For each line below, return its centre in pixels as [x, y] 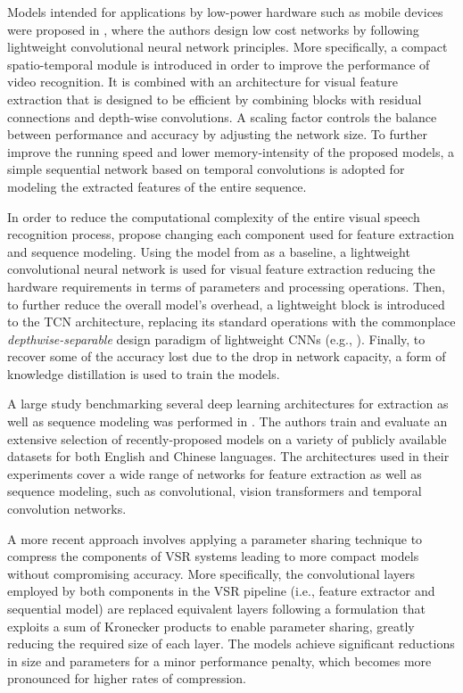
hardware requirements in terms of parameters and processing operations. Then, [226, 286]
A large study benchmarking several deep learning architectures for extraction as [228, 404]
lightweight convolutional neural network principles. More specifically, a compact [227, 47]
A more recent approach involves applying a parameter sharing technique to [215, 538]
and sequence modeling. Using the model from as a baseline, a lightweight [209, 251]
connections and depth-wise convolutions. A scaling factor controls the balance [222, 116]
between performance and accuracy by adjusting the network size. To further [217, 134]
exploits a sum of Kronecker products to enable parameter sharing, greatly [211, 626]
